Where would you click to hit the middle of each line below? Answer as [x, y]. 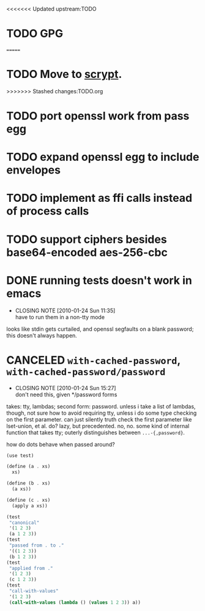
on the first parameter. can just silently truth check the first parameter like [99, 419]
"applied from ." [31, 568]
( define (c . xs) [28, 500]
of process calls [48, 211]
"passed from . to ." [36, 545]
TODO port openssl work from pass [98, 116]
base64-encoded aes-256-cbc [87, 252]
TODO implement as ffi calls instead [99, 198]
